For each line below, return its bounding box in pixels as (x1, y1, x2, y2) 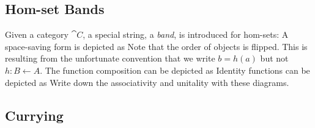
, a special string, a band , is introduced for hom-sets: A (83, 28, 289, 41)
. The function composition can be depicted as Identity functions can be (40, 63, 310, 76)
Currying (5, 105, 64, 124)
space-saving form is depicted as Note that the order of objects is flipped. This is (5, 40, 308, 52)
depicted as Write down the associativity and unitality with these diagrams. (5, 76, 289, 88)
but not (260, 52, 289, 65)
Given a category (5, 28, 69, 41)
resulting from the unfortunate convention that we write (5, 52, 215, 65)
